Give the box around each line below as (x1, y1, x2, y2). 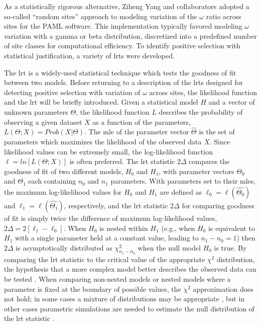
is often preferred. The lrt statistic (69, 156, 175, 167)
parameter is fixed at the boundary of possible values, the (4, 283, 181, 294)
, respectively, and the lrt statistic (64, 200, 168, 210)
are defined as (160, 186, 202, 197)
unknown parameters (4, 106, 68, 117)
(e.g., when (161, 222, 195, 233)
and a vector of (208, 97, 255, 107)
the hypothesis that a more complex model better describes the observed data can (4, 264, 256, 274)
